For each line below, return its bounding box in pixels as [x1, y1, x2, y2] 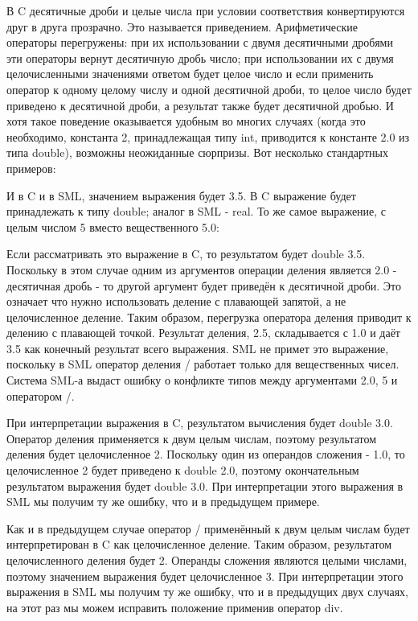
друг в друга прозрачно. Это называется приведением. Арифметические [6, 18, 359, 35]
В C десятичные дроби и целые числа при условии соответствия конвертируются [6, 2, 405, 19]
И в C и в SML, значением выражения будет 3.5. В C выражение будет [6, 187, 356, 204]
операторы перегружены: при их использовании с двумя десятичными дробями [6, 34, 393, 51]
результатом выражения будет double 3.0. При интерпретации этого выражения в [6, 477, 404, 494]
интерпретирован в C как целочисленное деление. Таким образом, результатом [6, 536, 392, 553]
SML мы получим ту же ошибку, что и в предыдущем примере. [6, 493, 320, 510]
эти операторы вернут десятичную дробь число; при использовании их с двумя [6, 49, 394, 66]
